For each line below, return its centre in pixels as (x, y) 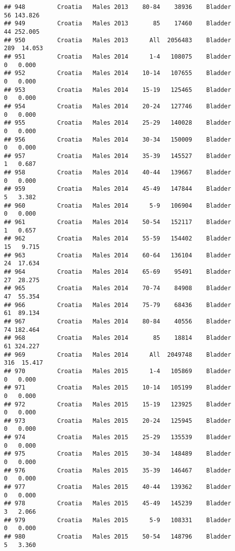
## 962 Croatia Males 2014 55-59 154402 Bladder (118, 239)
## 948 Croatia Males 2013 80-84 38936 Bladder (118, 7)
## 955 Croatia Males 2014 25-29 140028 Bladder (118, 123)
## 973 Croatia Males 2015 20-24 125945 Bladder (118, 421)
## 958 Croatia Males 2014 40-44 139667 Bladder (118, 173)
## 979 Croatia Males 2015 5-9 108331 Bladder (118, 520)
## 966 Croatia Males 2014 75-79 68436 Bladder (118, 305)
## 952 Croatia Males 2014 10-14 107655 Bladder (118, 73)
